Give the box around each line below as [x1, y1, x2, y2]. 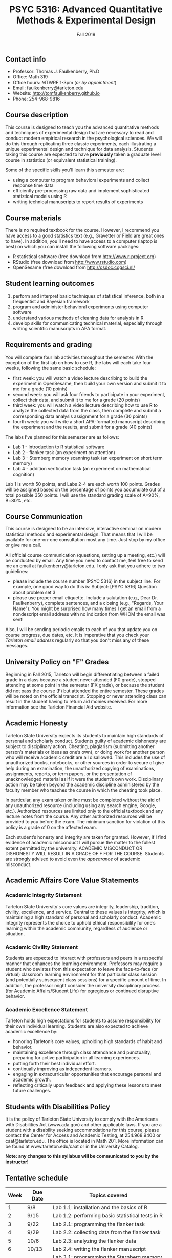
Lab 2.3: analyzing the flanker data [53, 1237, 137, 1244]
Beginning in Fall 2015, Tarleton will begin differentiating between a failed [5, 671, 160, 678]
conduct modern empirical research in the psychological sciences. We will [5, 135, 162, 142]
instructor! [5, 1158, 29, 1165]
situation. [5, 930, 25, 937]
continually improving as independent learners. [12, 1066, 113, 1072]
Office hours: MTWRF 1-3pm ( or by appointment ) [12, 80, 117, 86]
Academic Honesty [5, 719, 68, 728]
